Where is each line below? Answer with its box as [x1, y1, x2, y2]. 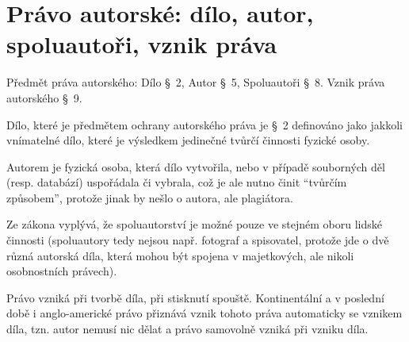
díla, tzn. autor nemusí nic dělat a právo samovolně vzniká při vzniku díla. [6, 321, 369, 337]
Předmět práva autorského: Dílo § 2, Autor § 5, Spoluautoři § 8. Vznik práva [6, 74, 385, 90]
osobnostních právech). [6, 263, 117, 279]
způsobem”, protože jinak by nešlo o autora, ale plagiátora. [6, 189, 293, 206]
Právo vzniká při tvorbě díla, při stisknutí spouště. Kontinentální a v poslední [6, 289, 384, 305]
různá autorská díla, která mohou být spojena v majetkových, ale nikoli [6, 247, 354, 263]
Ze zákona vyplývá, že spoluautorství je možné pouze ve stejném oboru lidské [6, 216, 383, 232]
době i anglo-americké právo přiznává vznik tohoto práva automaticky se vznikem [6, 305, 403, 321]
